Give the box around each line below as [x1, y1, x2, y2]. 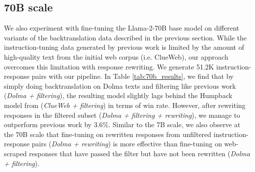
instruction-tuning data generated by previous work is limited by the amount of [4, 42, 244, 52]
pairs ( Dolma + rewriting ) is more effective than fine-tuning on [32, 138, 222, 149]
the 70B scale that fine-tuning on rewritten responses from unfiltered [4, 129, 212, 139]
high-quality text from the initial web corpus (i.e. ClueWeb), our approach [4, 51, 228, 62]
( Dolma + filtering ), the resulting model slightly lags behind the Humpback [4, 90, 232, 101]
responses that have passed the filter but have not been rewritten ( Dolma [29, 148, 250, 158]
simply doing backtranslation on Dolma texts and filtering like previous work [4, 80, 236, 91]
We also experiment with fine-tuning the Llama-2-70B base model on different [4, 23, 239, 33]
